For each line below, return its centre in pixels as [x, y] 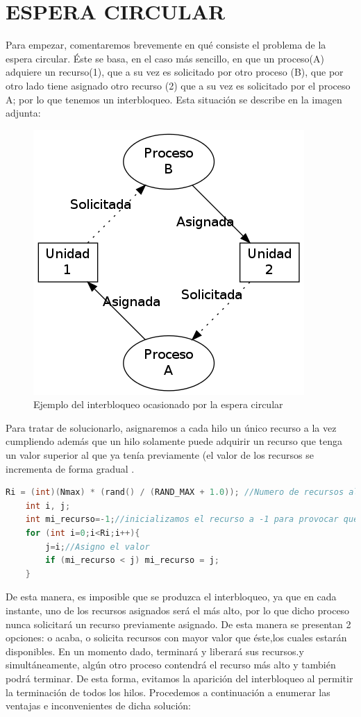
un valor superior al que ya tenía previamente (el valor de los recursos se [160, 455]
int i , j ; [48, 506]
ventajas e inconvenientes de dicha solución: [98, 706]
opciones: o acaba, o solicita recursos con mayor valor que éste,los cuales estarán [176, 638]
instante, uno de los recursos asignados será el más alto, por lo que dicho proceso [178, 610]
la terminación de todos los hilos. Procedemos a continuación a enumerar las [168, 692]
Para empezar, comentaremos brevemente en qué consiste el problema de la [166, 45]
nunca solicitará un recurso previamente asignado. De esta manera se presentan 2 [178, 624]
